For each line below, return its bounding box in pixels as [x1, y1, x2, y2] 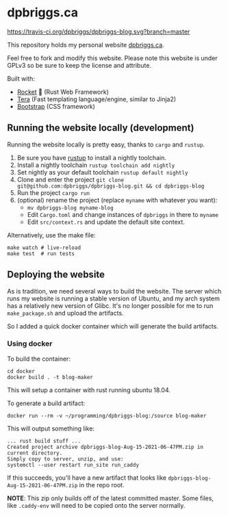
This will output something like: [7, 424, 94, 433]
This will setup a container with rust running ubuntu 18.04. [7, 385, 171, 394]
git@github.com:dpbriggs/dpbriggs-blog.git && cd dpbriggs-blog [16, 183, 205, 190]
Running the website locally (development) [7, 122, 194, 134]
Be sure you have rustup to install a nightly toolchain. [16, 153, 166, 162]
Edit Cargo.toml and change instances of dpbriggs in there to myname [27, 210, 219, 218]
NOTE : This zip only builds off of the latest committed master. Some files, [7, 494, 214, 502]
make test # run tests [7, 250, 75, 257]
